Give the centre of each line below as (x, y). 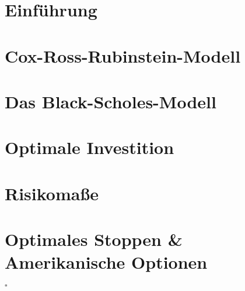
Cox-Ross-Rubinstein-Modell (123, 55)
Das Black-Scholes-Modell (111, 101)
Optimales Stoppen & (94, 239)
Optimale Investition (90, 147)
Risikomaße (52, 193)
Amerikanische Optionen (106, 262)
